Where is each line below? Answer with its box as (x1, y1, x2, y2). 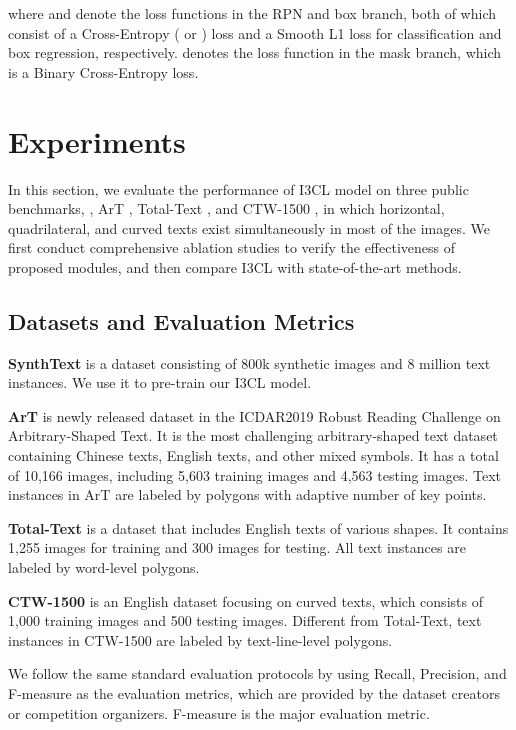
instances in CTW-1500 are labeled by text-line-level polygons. (8, 629, 393, 650)
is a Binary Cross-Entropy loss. (8, 61, 199, 82)
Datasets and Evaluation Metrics (8, 305, 355, 336)
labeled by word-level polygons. (8, 557, 200, 578)
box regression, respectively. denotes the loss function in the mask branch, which (8, 42, 502, 63)
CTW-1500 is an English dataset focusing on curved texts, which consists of (8, 590, 483, 611)
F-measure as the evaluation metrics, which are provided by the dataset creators (8, 682, 500, 703)
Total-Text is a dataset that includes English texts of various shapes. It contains (8, 517, 509, 538)
